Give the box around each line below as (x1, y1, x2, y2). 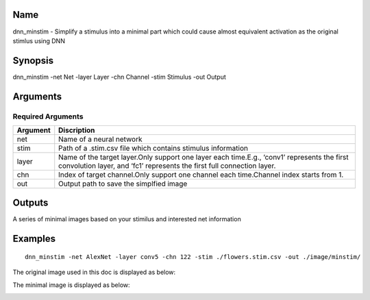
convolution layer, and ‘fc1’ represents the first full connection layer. (58, 161, 276, 171)
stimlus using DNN (12, 36, 65, 45)
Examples (12, 233, 56, 245)
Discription (58, 125, 95, 135)
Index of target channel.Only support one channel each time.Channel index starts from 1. (58, 170, 344, 179)
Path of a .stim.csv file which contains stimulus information (58, 143, 248, 153)
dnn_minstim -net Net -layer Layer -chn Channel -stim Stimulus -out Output (12, 73, 226, 81)
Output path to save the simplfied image (58, 179, 188, 188)
